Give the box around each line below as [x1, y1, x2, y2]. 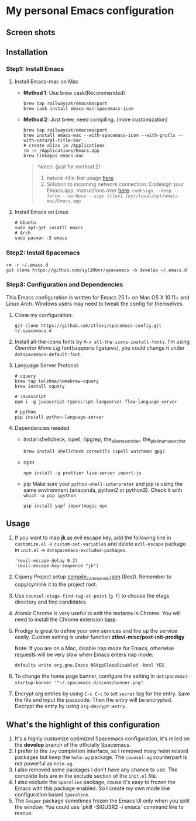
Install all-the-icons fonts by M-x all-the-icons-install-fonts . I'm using [14, 338, 190, 345]
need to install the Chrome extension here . [14, 616, 117, 623]
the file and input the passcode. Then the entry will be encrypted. [14, 696, 173, 703]
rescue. [14, 810, 33, 817]
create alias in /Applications [28, 143, 105, 149]
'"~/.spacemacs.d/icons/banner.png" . [54, 679, 145, 686]
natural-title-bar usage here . [46, 174, 115, 182]
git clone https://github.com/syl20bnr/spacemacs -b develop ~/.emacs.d [6, 267, 187, 273]
